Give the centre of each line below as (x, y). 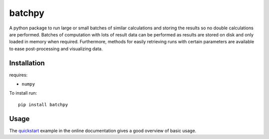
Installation (27, 63)
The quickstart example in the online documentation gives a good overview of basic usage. (103, 131)
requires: (18, 75)
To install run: (23, 93)
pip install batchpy (43, 104)
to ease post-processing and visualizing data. (56, 49)
